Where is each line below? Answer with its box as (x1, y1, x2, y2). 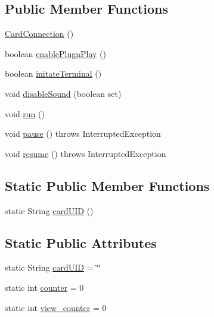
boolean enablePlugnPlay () (5, 47, 106, 59)
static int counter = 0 (5, 281, 84, 293)
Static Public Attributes (5, 233, 157, 252)
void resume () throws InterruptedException (5, 147, 166, 159)
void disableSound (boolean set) (5, 87, 122, 99)
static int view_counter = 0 (5, 301, 107, 313)
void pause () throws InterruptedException (5, 127, 161, 140)
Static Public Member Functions (5, 176, 210, 194)
